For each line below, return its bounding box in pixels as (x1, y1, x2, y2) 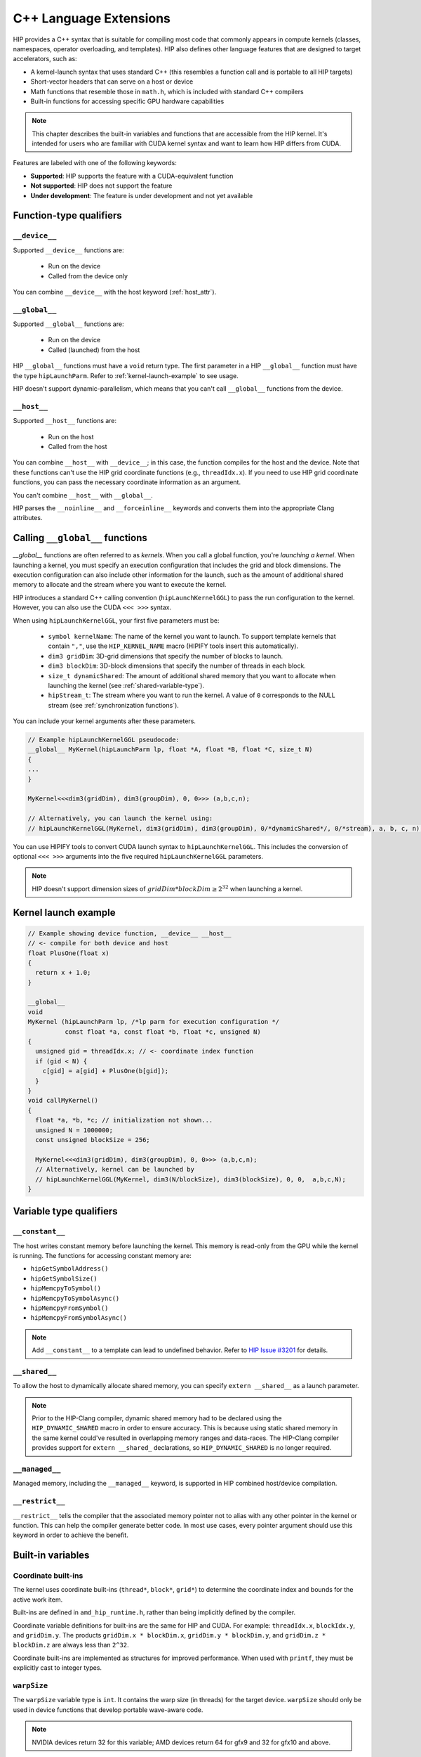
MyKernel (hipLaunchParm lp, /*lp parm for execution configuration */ (27, 1018, 280, 1026)
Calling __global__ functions (13, 532, 147, 544)
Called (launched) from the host (48, 345, 140, 354)
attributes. (13, 514, 43, 522)
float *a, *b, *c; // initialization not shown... (35, 1116, 213, 1124)
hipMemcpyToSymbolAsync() (30, 1294, 120, 1302)
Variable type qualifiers (13, 1205, 119, 1217)
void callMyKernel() (27, 1096, 98, 1105)
